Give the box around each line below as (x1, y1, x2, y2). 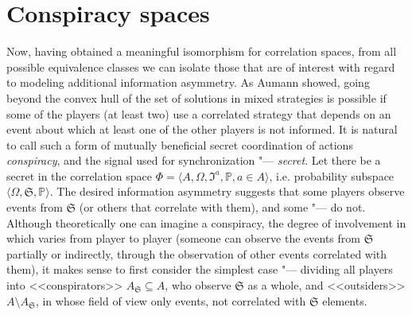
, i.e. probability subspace (269, 167, 395, 184)
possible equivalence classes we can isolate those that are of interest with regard (6, 58, 395, 75)
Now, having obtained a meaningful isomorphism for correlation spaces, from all (6, 43, 397, 60)
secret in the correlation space (6, 167, 153, 184)
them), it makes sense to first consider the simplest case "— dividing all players (6, 261, 393, 278)
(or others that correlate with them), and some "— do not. (79, 199, 366, 216)
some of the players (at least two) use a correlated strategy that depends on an (6, 105, 391, 122)
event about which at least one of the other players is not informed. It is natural (6, 121, 398, 138)
